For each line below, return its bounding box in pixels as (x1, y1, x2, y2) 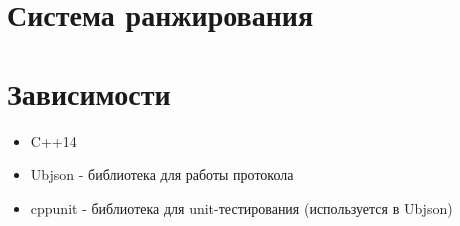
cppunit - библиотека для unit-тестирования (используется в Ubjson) (30, 197, 453, 218)
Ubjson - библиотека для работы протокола (30, 164, 294, 185)
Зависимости (7, 72, 171, 113)
